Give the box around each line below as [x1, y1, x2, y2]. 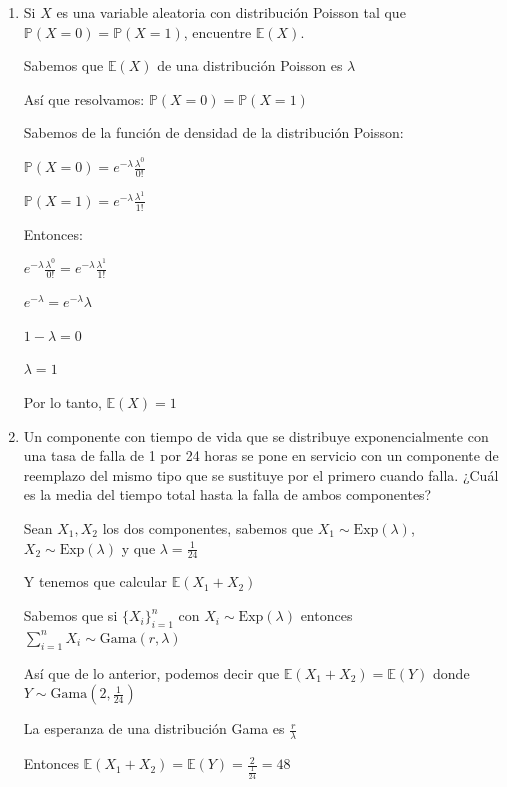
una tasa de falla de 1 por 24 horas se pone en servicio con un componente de [23, 445, 499, 466]
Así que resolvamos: [23, 88, 145, 109]
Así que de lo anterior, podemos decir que [23, 662, 280, 683]
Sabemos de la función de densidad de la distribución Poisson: [23, 122, 404, 143]
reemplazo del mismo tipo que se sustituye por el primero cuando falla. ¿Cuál [23, 464, 499, 485]
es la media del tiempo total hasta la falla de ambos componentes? [23, 484, 432, 505]
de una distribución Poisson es [157, 55, 343, 76]
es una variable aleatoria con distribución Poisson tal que [56, 2, 406, 22]
